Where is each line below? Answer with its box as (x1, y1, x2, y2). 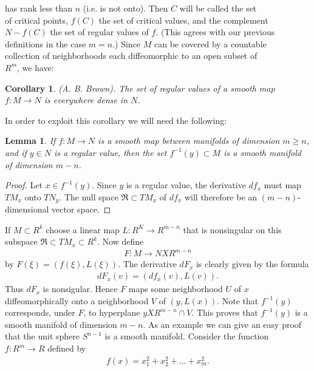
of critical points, (5, 13, 68, 26)
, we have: (17, 61, 54, 73)
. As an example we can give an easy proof (143, 318, 302, 330)
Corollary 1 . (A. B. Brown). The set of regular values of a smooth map (5, 81, 275, 94)
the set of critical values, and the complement (98, 13, 268, 26)
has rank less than (5, 2, 73, 14)
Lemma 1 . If (5, 134, 56, 147)
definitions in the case (5, 37, 86, 50)
